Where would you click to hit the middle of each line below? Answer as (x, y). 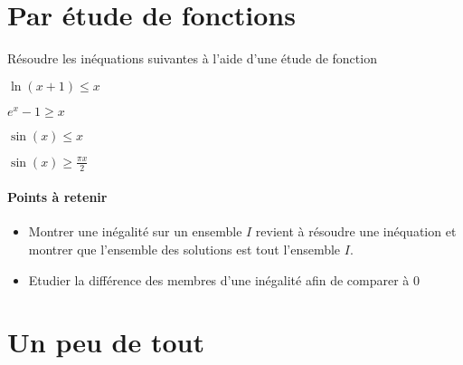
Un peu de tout (106, 342)
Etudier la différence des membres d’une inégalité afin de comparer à (219, 279)
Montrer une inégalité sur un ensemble (135, 231)
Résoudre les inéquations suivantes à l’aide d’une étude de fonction (192, 58)
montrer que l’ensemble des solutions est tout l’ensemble (184, 250)
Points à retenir (57, 197)
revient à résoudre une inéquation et (356, 231)
